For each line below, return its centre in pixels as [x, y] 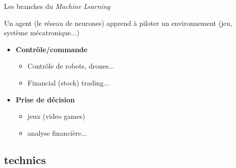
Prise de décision [45, 99]
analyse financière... [57, 132]
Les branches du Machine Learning [57, 6]
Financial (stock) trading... [69, 82]
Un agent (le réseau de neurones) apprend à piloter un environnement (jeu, [118, 23]
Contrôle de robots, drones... [71, 66]
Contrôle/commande [51, 49]
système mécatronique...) [42, 33]
